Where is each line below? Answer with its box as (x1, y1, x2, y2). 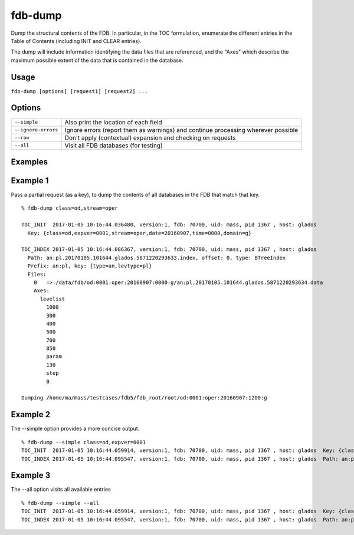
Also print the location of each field (64, 118, 162, 126)
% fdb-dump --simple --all (21, 500, 100, 506)
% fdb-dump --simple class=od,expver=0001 (21, 439, 146, 445)
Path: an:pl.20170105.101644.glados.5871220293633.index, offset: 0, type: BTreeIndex (27, 254, 286, 261)
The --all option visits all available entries (11, 486, 112, 493)
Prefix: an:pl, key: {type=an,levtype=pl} (27, 263, 153, 269)
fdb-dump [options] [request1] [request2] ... (11, 88, 148, 94)
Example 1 (11, 176, 49, 186)
